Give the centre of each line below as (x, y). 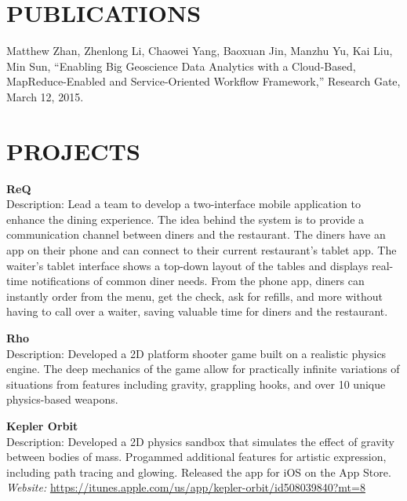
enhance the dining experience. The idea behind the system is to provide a (185, 219)
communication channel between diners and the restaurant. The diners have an (196, 234)
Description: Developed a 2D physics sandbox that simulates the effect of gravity (200, 441)
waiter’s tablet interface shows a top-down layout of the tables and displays (187, 265)
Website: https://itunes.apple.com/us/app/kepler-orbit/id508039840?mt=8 (186, 487)
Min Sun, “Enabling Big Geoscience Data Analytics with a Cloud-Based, (181, 66)
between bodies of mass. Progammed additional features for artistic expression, (196, 457)
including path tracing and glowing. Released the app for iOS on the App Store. (199, 472)
